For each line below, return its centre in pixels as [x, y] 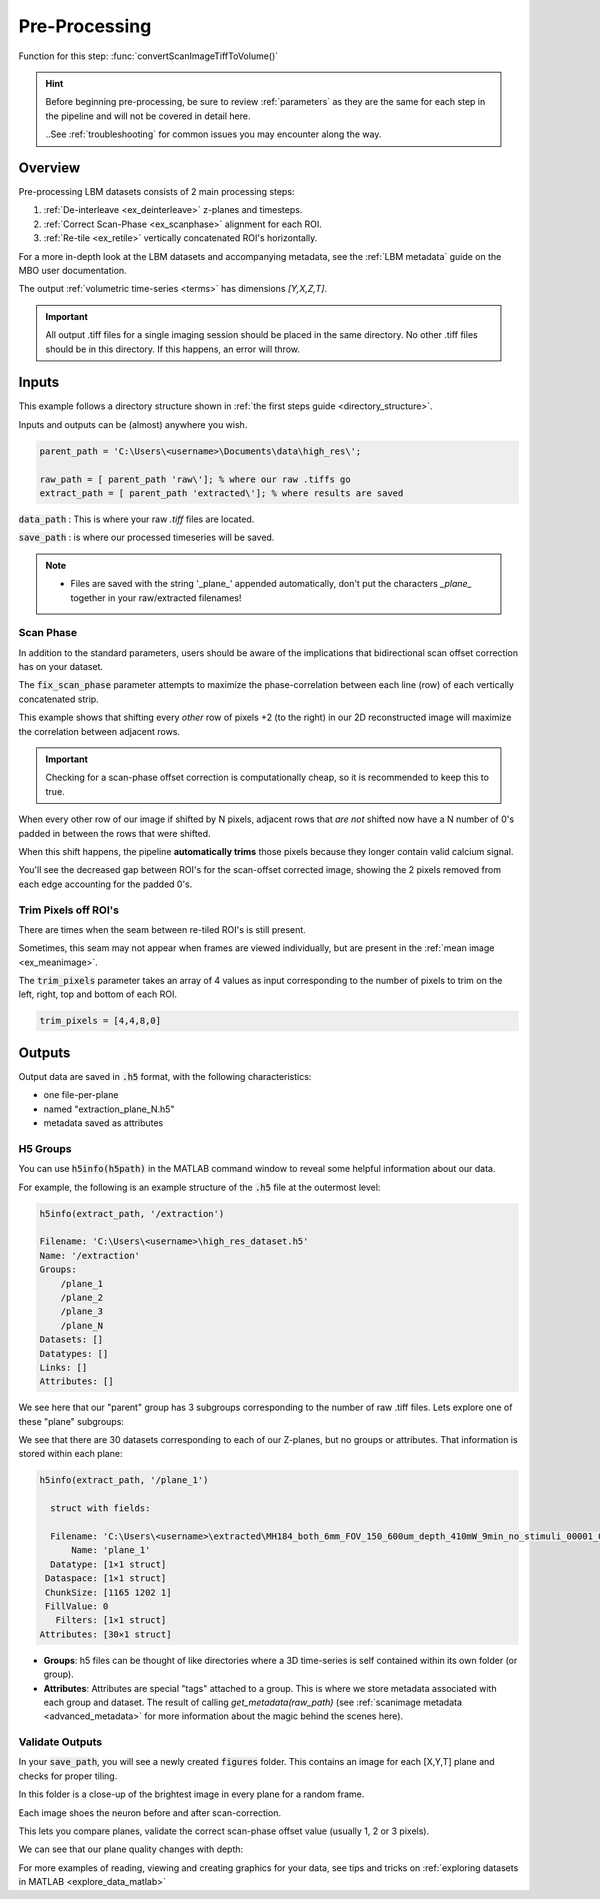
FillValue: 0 [77, 1606]
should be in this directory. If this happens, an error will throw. [172, 349]
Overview [49, 167]
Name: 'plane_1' [111, 1550]
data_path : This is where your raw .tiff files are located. [136, 519]
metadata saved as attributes [103, 1123]
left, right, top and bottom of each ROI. [97, 994]
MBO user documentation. [72, 270]
